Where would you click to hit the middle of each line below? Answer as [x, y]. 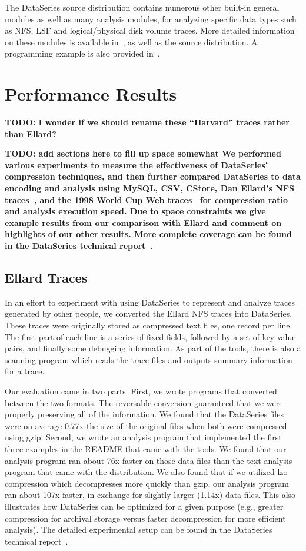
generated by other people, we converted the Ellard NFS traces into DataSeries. [149, 313]
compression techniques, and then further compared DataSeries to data [153, 176]
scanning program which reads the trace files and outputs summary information [149, 359]
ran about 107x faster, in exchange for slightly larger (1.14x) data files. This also [150, 495]
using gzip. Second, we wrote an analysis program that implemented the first [143, 437]
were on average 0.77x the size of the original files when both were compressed [146, 425]
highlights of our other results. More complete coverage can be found [148, 234]
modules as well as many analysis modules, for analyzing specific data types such [151, 19]
